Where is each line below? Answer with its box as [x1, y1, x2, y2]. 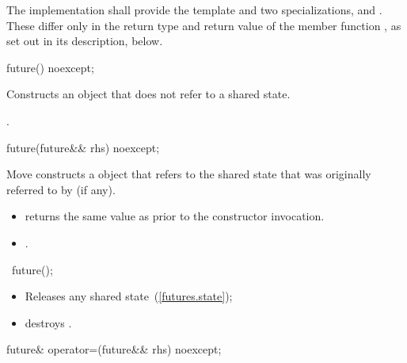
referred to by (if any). [6, 181, 116, 197]
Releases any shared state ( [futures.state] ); [25, 288, 233, 304]
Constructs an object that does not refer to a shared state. [6, 86, 291, 102]
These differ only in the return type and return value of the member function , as [6, 17, 401, 33]
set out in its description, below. [6, 32, 163, 49]
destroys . [25, 314, 72, 331]
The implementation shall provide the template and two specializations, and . [6, 2, 382, 17]
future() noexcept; [6, 59, 94, 75]
